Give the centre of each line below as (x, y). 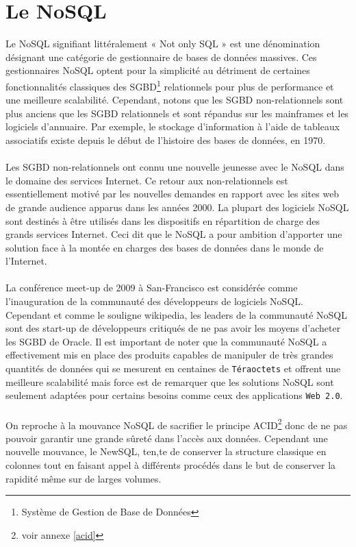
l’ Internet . (26, 261)
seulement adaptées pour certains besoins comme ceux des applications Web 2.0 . (174, 395)
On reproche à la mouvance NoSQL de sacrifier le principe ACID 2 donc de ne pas (177, 424)
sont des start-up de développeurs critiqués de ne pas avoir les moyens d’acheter (173, 328)
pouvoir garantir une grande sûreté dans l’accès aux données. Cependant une (167, 438)
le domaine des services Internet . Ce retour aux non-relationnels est (147, 180)
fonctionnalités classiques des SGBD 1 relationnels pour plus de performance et (170, 85)
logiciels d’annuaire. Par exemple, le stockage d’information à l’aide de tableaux (173, 126)
